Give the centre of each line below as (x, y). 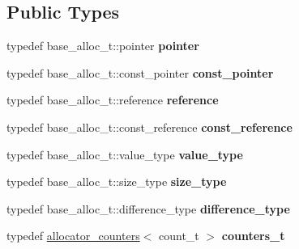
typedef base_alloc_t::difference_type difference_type (148, 208)
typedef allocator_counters (73, 236)
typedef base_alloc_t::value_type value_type (125, 154)
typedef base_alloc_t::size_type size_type (117, 181)
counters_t (253, 236)
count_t (179, 236)
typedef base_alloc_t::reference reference (113, 100)
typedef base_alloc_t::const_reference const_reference (149, 127)
